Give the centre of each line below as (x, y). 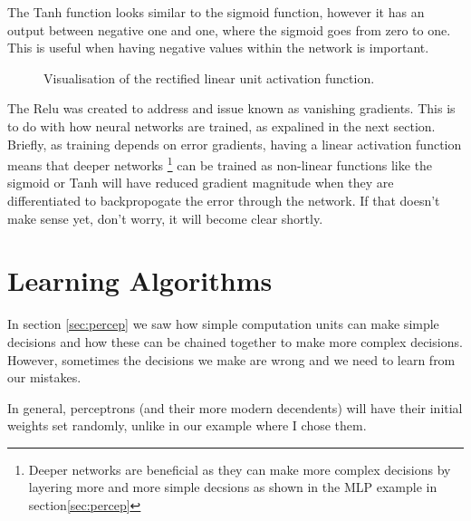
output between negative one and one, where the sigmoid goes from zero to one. (229, 29)
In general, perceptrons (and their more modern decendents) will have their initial (235, 407)
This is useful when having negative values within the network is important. (218, 48)
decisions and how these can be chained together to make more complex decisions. (235, 341)
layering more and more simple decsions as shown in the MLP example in (233, 487)
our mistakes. (44, 377)
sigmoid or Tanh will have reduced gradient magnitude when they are (201, 183)
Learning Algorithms (140, 280)
